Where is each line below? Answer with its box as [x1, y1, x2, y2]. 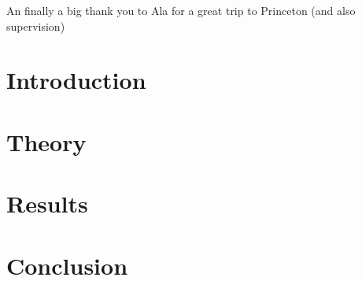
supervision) [6, 17, 65, 34]
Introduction [6, 64, 146, 96]
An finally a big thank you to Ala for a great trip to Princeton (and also [6, 2, 356, 18]
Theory [6, 125, 87, 157]
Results [6, 187, 88, 220]
